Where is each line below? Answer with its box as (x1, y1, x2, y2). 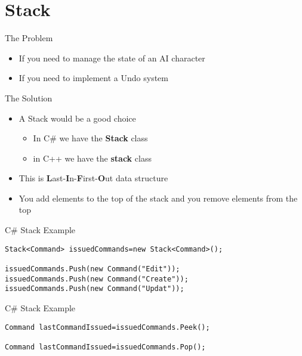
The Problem (5, 32, 53, 44)
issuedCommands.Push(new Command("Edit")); (5, 264, 180, 273)
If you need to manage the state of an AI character (19, 51, 205, 64)
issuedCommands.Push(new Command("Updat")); (5, 284, 184, 293)
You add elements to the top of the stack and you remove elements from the (19, 191, 298, 204)
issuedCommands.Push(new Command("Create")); (5, 274, 189, 283)
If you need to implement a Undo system (19, 72, 168, 84)
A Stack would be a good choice (19, 112, 136, 124)
